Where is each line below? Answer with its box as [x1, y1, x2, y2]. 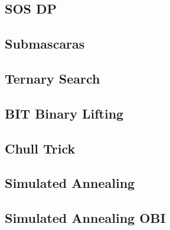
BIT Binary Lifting [5, 104, 124, 122]
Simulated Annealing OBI [5, 209, 166, 227]
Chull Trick [5, 139, 76, 157]
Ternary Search [5, 69, 100, 87]
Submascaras [5, 34, 85, 53]
